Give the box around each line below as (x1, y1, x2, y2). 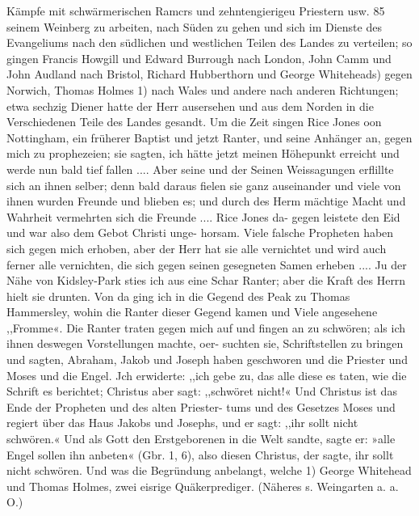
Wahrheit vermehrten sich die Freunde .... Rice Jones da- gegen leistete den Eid (6, 208, 400, 225)
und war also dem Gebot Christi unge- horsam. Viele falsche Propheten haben (6, 224, 394, 241)
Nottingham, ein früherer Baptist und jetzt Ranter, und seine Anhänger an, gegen (6, 129, 413, 146)
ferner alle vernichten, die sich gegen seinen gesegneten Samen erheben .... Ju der (6, 256, 407, 273)
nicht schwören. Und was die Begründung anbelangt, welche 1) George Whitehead (6, 462, 412, 479)
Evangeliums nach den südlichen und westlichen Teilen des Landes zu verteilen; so (6, 34, 413, 51)
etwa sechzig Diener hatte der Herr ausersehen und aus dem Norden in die (6, 97, 374, 114)
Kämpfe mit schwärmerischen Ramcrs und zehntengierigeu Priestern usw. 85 (6, 2, 385, 19)
